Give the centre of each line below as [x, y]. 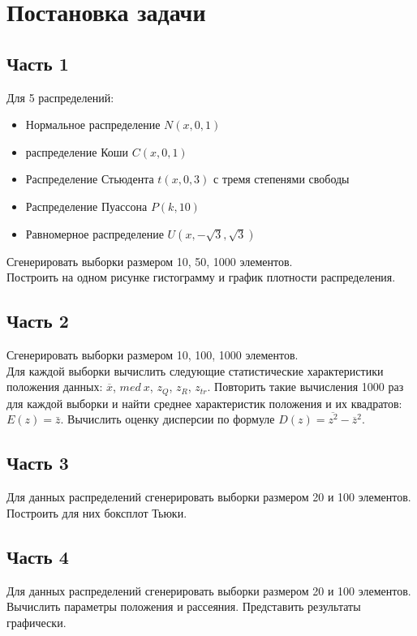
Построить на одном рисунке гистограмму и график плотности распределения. [201, 277]
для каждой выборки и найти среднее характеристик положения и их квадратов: [204, 403]
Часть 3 [38, 463]
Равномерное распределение [95, 233]
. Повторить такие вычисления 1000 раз [305, 387]
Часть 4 [38, 556]
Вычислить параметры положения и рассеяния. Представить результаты [184, 606]
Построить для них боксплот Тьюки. [97, 512]
